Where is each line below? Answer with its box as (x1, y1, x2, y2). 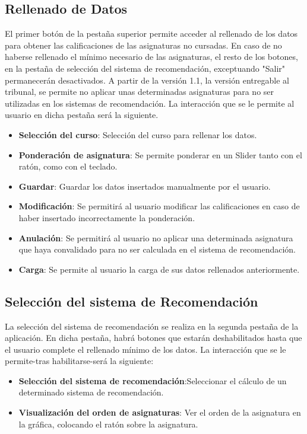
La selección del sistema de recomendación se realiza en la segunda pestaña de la (5, 320, 299, 332)
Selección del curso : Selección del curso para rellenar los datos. (18, 128, 257, 141)
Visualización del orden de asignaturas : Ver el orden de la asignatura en (18, 406, 301, 419)
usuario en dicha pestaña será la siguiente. (5, 108, 159, 121)
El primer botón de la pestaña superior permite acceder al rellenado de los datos (5, 27, 298, 40)
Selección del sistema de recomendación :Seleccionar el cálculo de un (18, 374, 287, 387)
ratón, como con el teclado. (18, 160, 118, 173)
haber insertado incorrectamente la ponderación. (18, 211, 195, 224)
